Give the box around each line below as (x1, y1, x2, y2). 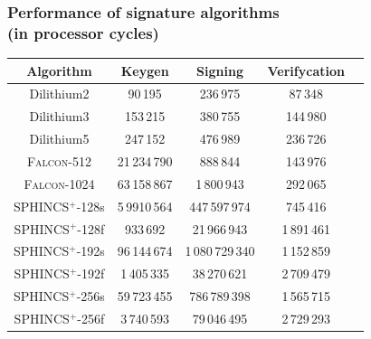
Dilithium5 (29, 129, 90, 148)
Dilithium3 (29, 107, 90, 126)
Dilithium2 (29, 84, 90, 103)
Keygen (120, 61, 169, 80)
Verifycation (267, 61, 345, 80)
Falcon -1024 (24, 174, 95, 193)
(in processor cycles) (7, 21, 159, 43)
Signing (196, 61, 243, 80)
